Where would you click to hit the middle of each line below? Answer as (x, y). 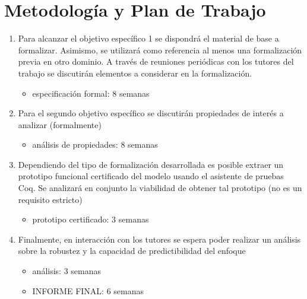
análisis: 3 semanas (67, 271)
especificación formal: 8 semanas (91, 93)
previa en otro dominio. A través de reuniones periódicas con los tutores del (156, 61)
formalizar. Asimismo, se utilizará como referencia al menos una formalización (160, 50)
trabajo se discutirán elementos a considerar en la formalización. (135, 73)
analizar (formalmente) (60, 124)
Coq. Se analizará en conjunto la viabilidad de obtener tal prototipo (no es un (160, 188)
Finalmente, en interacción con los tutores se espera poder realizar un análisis (159, 239)
